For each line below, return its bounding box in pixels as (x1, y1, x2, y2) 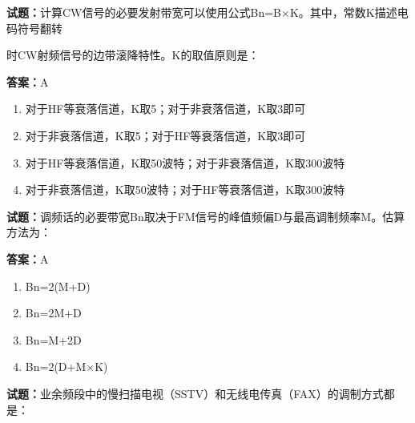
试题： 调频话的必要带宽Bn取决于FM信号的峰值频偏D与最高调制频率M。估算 (6, 207, 405, 224)
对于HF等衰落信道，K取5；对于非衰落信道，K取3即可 (25, 100, 306, 117)
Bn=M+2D (25, 331, 82, 348)
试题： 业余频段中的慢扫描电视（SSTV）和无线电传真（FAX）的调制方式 (6, 385, 384, 401)
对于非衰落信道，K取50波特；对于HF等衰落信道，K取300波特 (25, 181, 345, 198)
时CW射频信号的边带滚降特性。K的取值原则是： (6, 46, 260, 63)
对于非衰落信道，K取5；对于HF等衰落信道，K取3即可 (25, 127, 306, 143)
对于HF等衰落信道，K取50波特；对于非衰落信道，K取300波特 (25, 154, 345, 171)
